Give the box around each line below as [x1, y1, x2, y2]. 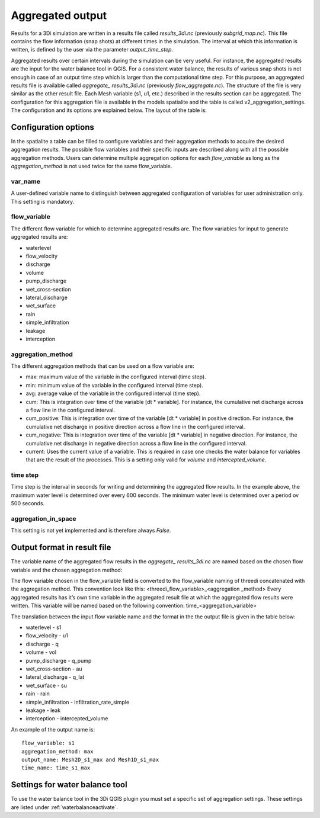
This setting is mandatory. [11, 198, 75, 205]
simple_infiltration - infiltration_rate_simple [25, 698, 130, 705]
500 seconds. [11, 500, 45, 507]
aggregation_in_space [11, 515, 76, 523]
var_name [11, 177, 41, 185]
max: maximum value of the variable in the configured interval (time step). [25, 373, 207, 380]
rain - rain [25, 690, 50, 697]
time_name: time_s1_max [21, 765, 91, 771]
